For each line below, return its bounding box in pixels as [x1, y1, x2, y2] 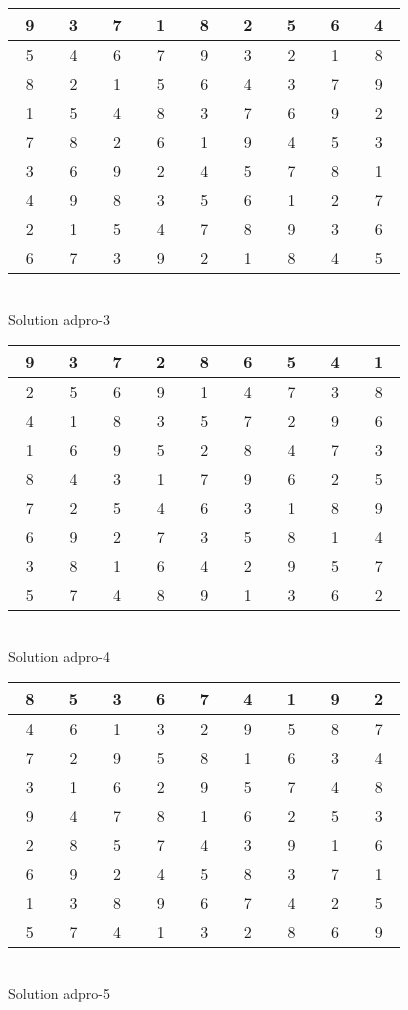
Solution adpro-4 [8, 645, 110, 666]
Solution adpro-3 [8, 308, 110, 329]
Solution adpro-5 [8, 982, 110, 1003]
